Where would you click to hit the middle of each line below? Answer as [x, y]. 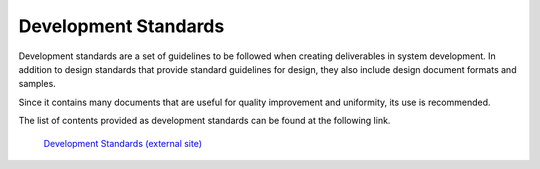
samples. [37, 84]
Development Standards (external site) [123, 143]
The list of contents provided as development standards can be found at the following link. [204, 121]
